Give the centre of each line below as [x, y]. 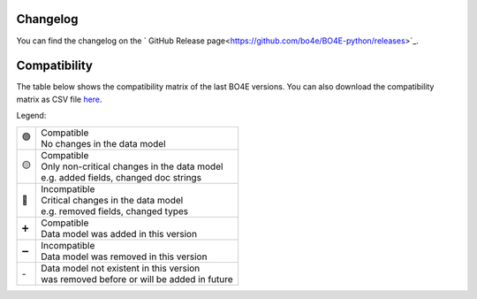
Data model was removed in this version [124, 257]
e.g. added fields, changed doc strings [121, 177]
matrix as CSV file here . [59, 99]
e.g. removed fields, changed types [115, 211]
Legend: [31, 116]
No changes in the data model [104, 143]
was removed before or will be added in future [137, 279]
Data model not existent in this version [121, 268]
